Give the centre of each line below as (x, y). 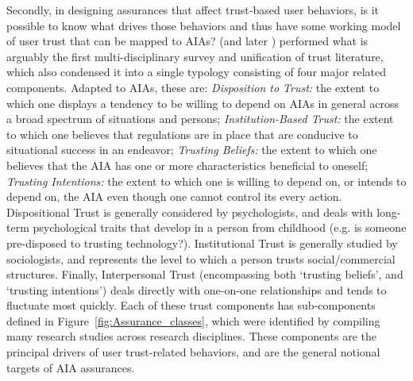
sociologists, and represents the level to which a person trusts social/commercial (201, 258)
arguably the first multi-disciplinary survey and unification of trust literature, (195, 56)
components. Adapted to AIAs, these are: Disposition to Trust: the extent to (193, 87)
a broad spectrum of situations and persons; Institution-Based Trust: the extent (200, 119)
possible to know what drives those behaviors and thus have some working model (204, 25)
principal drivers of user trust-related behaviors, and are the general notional (193, 352)
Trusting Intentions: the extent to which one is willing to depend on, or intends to (206, 181)
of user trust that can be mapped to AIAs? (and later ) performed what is (187, 41)
